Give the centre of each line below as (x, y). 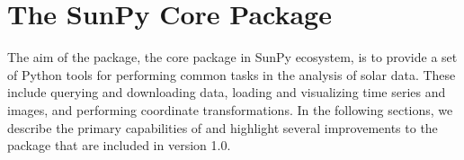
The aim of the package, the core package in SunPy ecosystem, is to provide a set (232, 57)
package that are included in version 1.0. (119, 145)
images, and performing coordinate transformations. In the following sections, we (230, 109)
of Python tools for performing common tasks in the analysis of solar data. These (232, 74)
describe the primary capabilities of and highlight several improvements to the (223, 127)
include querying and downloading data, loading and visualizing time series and (227, 92)
